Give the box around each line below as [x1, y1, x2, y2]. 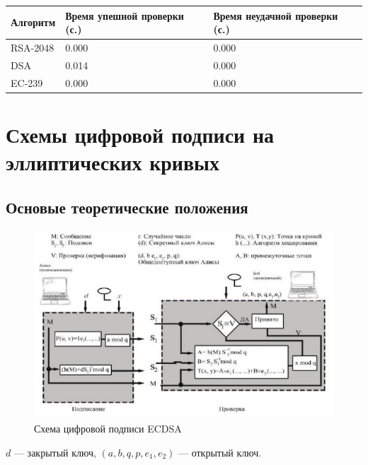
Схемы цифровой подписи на [6, 119, 275, 148]
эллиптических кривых [6, 148, 219, 177]
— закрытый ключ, [13, 445, 96, 459]
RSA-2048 [11, 40, 54, 54]
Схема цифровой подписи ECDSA [34, 421, 182, 435]
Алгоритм [11, 15, 56, 30]
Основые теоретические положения [6, 196, 248, 218]
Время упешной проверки [65, 8, 184, 23]
